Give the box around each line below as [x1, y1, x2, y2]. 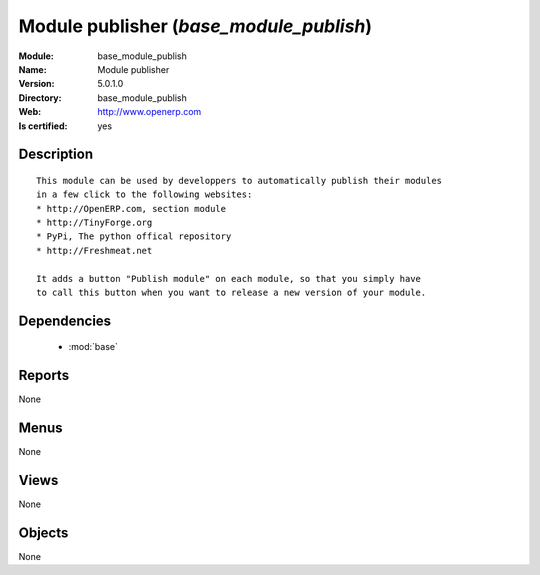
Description [18, 146, 94, 163]
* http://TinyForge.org [36, 217, 153, 229]
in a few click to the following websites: [36, 189, 253, 200]
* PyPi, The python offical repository [36, 231, 232, 242]
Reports [18, 367, 70, 384]
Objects [18, 524, 69, 541]
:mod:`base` [68, 341, 119, 353]
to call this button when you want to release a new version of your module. [36, 287, 427, 299]
